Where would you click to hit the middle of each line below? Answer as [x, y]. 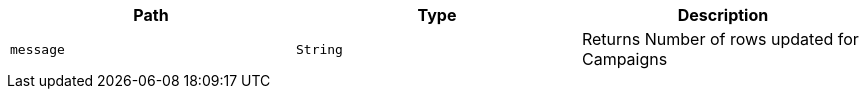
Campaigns [624, 59]
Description [723, 15]
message [37, 49]
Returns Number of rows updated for [720, 39]
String [319, 49]
